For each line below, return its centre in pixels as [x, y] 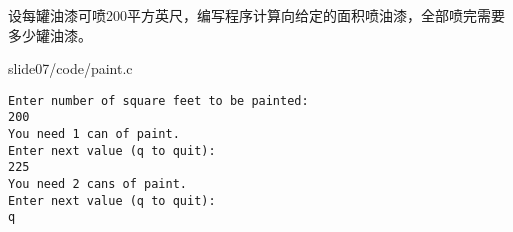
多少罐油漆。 [50, 34]
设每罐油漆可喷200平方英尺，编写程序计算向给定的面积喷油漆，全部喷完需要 [256, 15]
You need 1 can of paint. [94, 134]
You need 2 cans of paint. [97, 184]
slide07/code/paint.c [70, 68]
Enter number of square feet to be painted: [158, 100]
